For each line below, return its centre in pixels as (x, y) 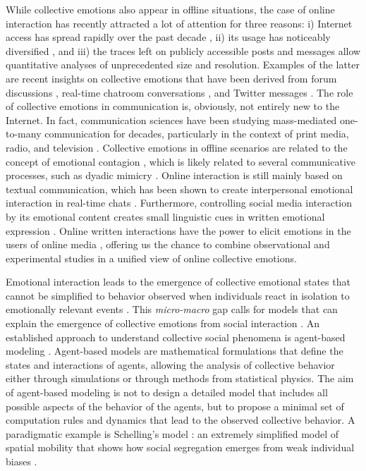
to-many (24, 134)
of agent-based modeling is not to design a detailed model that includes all (167, 392)
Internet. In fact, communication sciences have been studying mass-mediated (171, 120)
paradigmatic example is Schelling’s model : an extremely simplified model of (172, 433)
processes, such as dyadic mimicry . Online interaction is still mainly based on (174, 175)
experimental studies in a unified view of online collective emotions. (151, 258)
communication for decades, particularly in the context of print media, (197, 134)
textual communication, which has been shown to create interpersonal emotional (179, 189)
